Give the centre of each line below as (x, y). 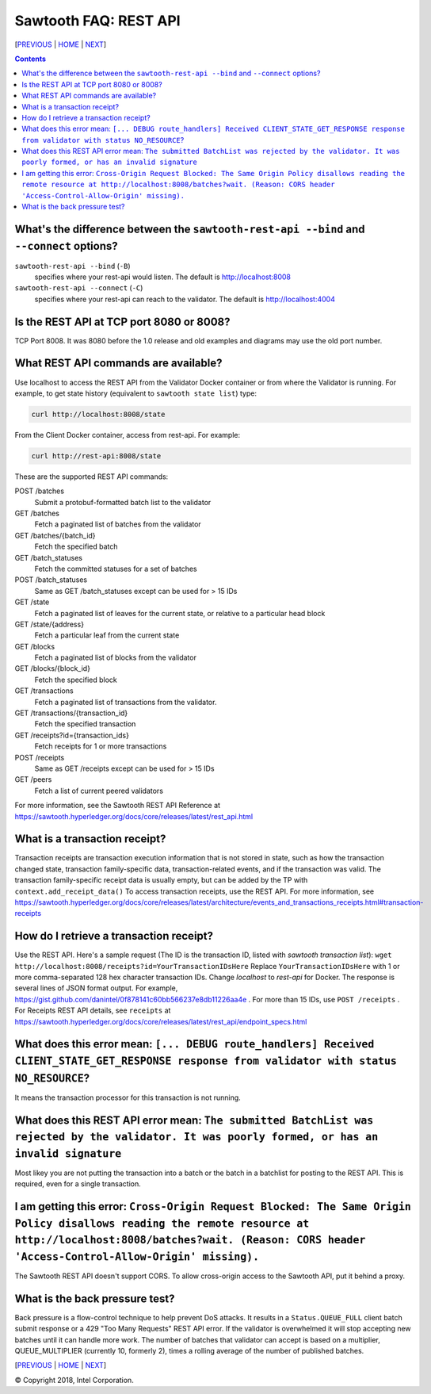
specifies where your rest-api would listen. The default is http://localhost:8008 (163, 277)
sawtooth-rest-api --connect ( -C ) (79, 288)
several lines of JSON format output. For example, (96, 988)
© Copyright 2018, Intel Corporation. (74, 1380)
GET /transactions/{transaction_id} (71, 713)
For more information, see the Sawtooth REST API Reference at (118, 806)
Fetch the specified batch (76, 546)
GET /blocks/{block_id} (53, 668)
